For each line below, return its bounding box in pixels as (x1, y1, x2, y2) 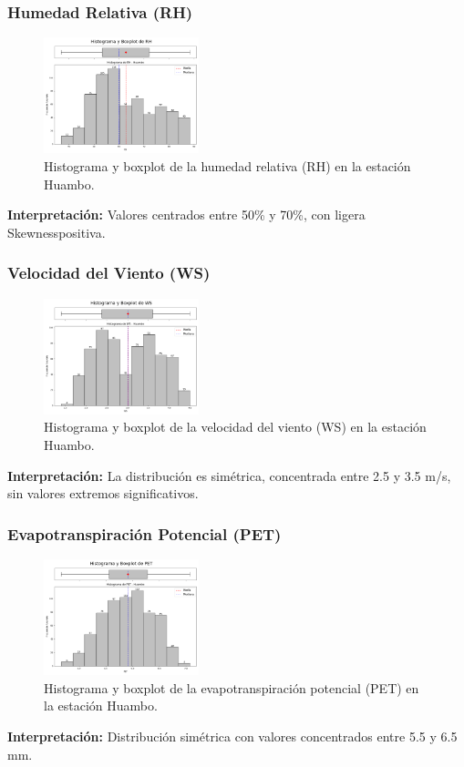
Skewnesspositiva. (7, 222, 106, 241)
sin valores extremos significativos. (7, 484, 199, 503)
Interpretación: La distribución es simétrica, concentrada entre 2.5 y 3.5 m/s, (7, 465, 451, 485)
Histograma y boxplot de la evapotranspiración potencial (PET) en (44, 678, 419, 697)
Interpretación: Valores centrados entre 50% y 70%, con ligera (7, 205, 366, 224)
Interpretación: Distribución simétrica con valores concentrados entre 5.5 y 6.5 (7, 726, 458, 745)
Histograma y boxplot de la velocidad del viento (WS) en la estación (44, 417, 427, 436)
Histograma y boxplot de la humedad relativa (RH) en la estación (44, 157, 411, 175)
